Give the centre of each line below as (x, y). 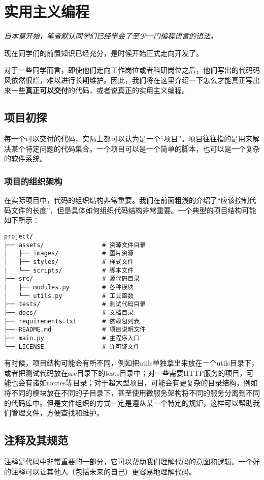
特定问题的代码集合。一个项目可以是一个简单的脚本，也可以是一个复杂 (142, 148)
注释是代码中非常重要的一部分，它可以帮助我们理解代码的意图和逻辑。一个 (128, 461)
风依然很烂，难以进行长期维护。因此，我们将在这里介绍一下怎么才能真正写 (128, 80)
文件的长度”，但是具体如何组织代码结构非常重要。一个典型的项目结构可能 (134, 210)
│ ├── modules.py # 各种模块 (69, 288)
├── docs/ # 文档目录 (69, 312)
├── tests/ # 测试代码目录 (75, 304)
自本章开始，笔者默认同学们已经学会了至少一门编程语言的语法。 (111, 36)
